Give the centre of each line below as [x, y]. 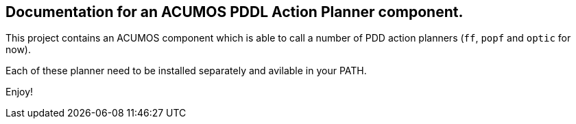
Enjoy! [20, 92]
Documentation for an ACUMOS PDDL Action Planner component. [235, 12]
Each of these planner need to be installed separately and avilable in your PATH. [186, 71]
